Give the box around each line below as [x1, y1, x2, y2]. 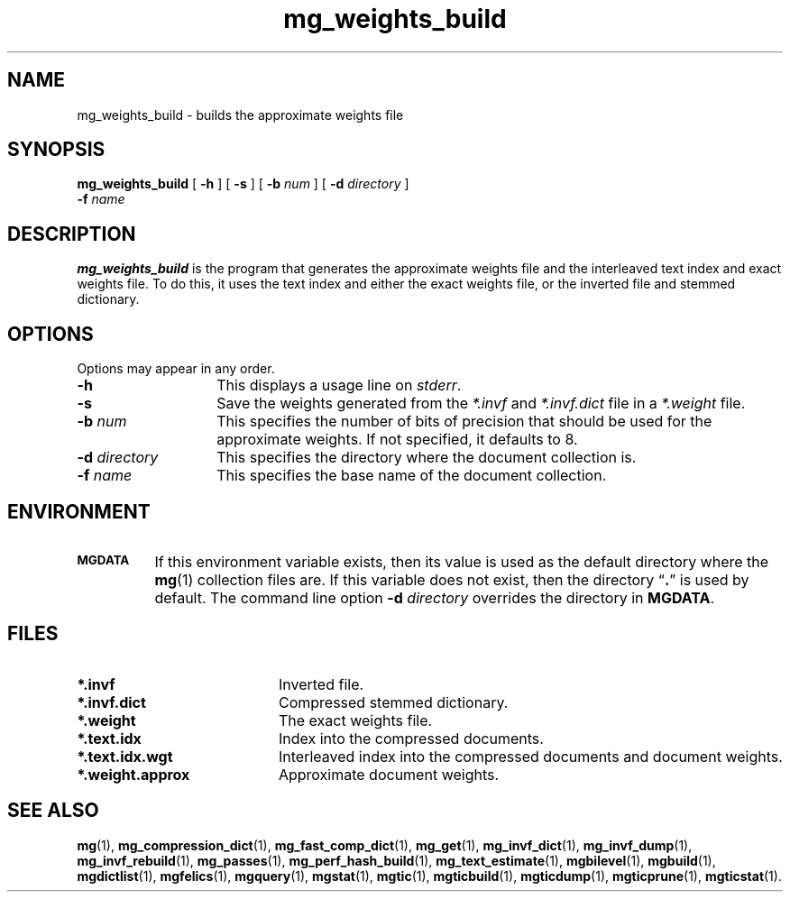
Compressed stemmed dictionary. [278, 693, 509, 711]
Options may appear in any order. [77, 361, 275, 377]
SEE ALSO [7, 799, 99, 822]
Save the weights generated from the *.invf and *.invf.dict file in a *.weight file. [216, 394, 746, 413]
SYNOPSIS [7, 138, 106, 161]
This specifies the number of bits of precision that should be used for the [216, 412, 712, 431]
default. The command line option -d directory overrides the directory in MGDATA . [154, 588, 715, 607]
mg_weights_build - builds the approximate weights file [77, 106, 404, 123]
